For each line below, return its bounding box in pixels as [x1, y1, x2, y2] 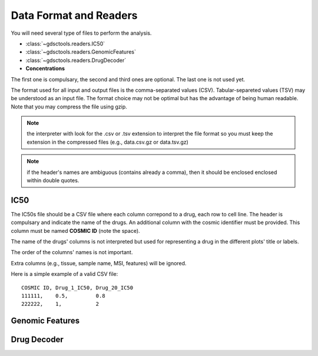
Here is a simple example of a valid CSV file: [11, 271, 118, 278]
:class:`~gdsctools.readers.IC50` [25, 40, 105, 47]
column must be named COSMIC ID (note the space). [11, 227, 141, 234]
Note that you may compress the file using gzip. [11, 103, 127, 110]
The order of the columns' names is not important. [11, 249, 133, 256]
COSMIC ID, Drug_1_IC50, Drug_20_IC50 [21, 284, 134, 291]
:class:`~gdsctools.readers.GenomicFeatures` [25, 48, 137, 55]
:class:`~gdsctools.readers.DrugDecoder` [25, 57, 127, 64]
